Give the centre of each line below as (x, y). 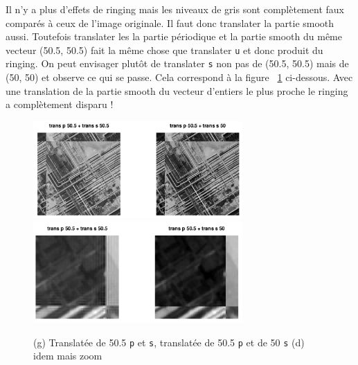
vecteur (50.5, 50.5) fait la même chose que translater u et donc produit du (164, 50)
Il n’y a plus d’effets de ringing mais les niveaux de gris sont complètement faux (175, 9)
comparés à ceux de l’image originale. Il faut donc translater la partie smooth (170, 23)
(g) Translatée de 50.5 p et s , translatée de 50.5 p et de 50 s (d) (169, 342)
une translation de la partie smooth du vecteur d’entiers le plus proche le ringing (177, 90)
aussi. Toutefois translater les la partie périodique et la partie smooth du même (174, 36)
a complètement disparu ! (60, 104)
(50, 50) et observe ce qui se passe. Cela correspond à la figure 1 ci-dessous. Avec (179, 77)
